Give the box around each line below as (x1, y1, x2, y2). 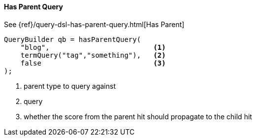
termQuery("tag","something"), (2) (20, 51, 166, 59)
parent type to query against (24, 81, 116, 90)
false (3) (20, 59, 166, 67)
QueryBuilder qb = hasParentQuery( (4, 35, 141, 43)
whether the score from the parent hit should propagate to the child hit (24, 112, 252, 121)
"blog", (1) (20, 43, 166, 51)
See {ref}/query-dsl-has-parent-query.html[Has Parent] (4, 20, 185, 29)
